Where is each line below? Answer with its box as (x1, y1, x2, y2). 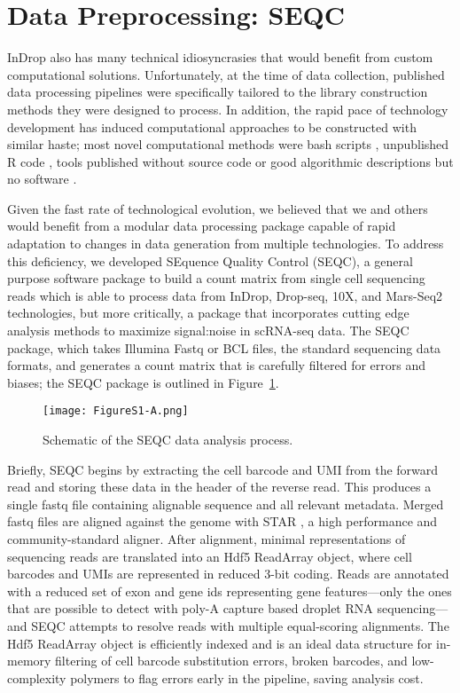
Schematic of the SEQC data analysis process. (43, 430, 293, 449)
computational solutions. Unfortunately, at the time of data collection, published (7, 65, 445, 83)
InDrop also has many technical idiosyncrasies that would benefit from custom (7, 48, 433, 67)
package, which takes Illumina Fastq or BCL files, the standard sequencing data (7, 338, 441, 357)
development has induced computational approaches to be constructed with (7, 117, 417, 136)
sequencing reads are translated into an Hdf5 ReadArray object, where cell (7, 547, 412, 565)
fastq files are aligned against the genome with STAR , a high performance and (7, 512, 438, 531)
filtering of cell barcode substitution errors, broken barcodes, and (55, 651, 408, 670)
